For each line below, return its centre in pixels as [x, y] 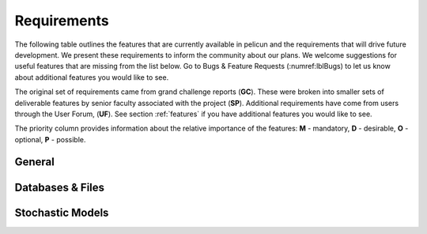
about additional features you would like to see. [92, 77]
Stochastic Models [62, 212]
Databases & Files [60, 187]
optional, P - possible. [50, 139]
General [35, 162]
